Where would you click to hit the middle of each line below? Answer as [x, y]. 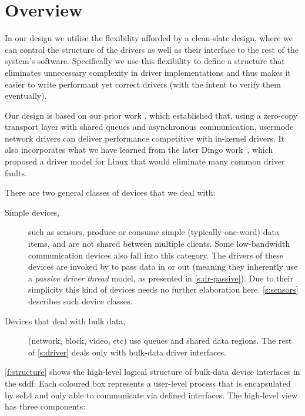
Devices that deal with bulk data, [65, 321]
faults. [16, 172]
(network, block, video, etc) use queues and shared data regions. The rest [160, 340]
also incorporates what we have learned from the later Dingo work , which [139, 150]
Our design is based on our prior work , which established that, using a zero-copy [151, 115]
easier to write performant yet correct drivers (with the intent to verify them [143, 84]
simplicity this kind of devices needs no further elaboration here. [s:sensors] [163, 289]
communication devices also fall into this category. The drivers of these [156, 255]
